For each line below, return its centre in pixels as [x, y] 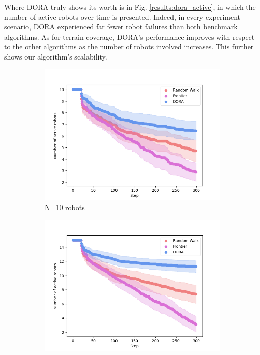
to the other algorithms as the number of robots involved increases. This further [129, 47]
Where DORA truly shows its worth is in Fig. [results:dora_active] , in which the [130, 7]
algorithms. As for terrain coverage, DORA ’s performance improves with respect [129, 36]
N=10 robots [65, 207]
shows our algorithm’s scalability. [56, 56]
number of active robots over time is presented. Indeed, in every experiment [122, 17]
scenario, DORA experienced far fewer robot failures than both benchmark [121, 27]
